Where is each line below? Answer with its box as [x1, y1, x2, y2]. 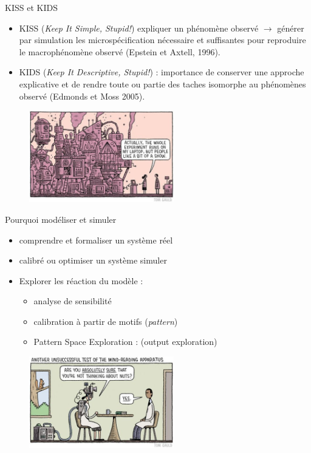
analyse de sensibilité [33, 295, 112, 307]
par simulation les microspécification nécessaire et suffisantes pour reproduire [19, 33, 306, 46]
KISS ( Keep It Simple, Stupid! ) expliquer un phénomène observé [19, 21, 259, 34]
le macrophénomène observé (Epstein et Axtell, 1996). [19, 45, 220, 58]
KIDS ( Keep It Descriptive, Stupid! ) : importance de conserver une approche [19, 66, 304, 78]
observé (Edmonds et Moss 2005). [19, 89, 145, 102]
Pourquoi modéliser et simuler [5, 213, 117, 225]
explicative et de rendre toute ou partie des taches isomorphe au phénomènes [19, 77, 306, 90]
